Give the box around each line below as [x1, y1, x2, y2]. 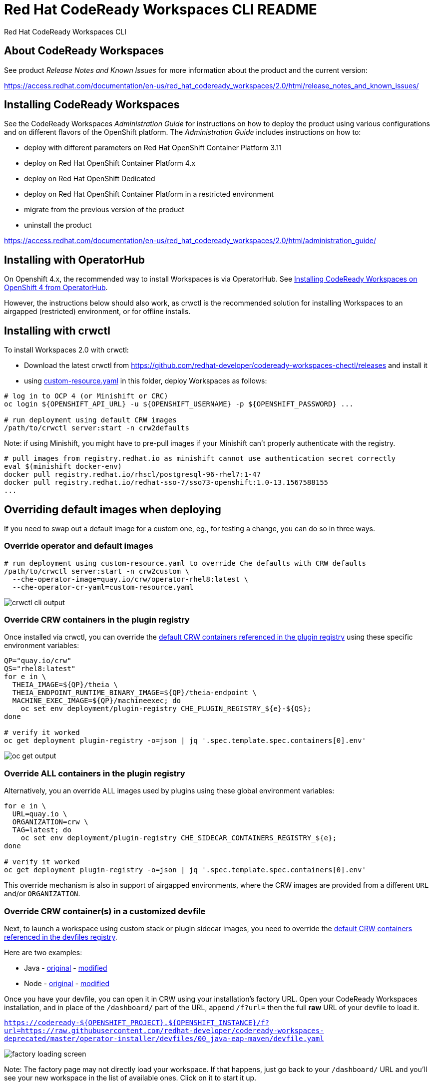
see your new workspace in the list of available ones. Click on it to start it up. [4, 1073, 257, 1082]
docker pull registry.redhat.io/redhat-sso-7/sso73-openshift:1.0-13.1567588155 [4, 478, 329, 487]
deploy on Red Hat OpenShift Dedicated [24, 174, 155, 183]
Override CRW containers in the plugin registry [4, 615, 190, 625]
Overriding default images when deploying [4, 503, 221, 516]
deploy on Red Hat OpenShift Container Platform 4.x [24, 159, 196, 168]
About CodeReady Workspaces [4, 44, 164, 57]
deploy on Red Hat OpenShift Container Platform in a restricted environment [24, 190, 274, 199]
